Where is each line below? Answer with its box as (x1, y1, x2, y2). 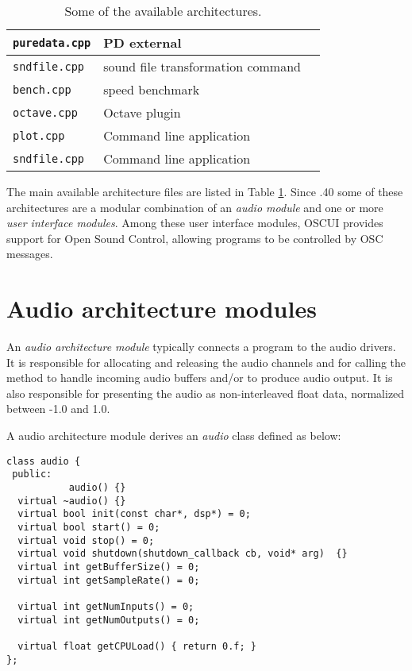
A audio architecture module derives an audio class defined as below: (6, 427, 341, 444)
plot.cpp (13, 129, 65, 142)
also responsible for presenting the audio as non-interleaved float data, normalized (6, 384, 405, 401)
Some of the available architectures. (64, 2, 262, 20)
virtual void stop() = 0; (17, 534, 155, 546)
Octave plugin (103, 103, 181, 121)
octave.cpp (13, 106, 78, 119)
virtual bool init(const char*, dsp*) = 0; (17, 508, 251, 520)
